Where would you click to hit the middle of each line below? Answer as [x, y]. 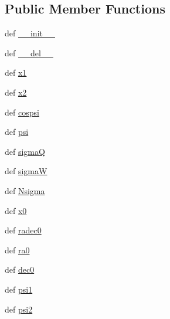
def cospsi [22, 112]
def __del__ [29, 52]
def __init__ [30, 33]
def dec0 [20, 269]
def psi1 [19, 289]
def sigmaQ [25, 151]
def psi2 [19, 309]
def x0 [16, 210]
